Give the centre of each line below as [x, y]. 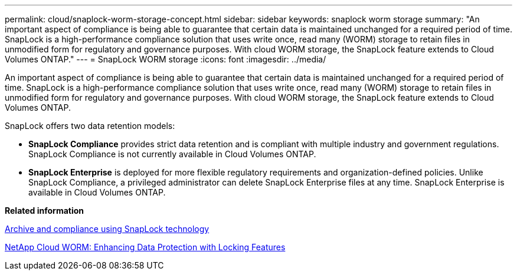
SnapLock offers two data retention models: [90, 126]
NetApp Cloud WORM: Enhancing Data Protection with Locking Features [145, 247]
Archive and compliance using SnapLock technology [107, 229]
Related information [45, 211]
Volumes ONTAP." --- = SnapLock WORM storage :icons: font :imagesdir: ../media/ [166, 59]
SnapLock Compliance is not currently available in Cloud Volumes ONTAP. [172, 154]
